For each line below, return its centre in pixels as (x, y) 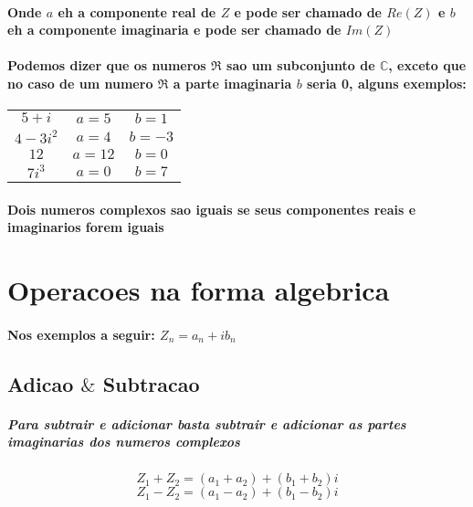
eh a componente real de (137, 11)
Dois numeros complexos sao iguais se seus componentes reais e (212, 209)
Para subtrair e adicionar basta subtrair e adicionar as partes (207, 423)
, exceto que (427, 65)
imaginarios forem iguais (86, 227)
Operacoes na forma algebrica (199, 290)
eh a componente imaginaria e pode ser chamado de (174, 30)
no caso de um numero (80, 83)
